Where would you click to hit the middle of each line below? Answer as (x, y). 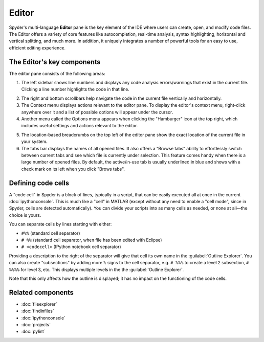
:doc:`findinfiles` (38, 311)
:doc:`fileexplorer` (39, 304)
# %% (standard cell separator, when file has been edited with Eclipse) (92, 240)
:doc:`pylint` (33, 331)
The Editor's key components (55, 62)
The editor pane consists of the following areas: (57, 73)
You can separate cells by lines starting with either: (60, 224)
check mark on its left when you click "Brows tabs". (73, 169)
